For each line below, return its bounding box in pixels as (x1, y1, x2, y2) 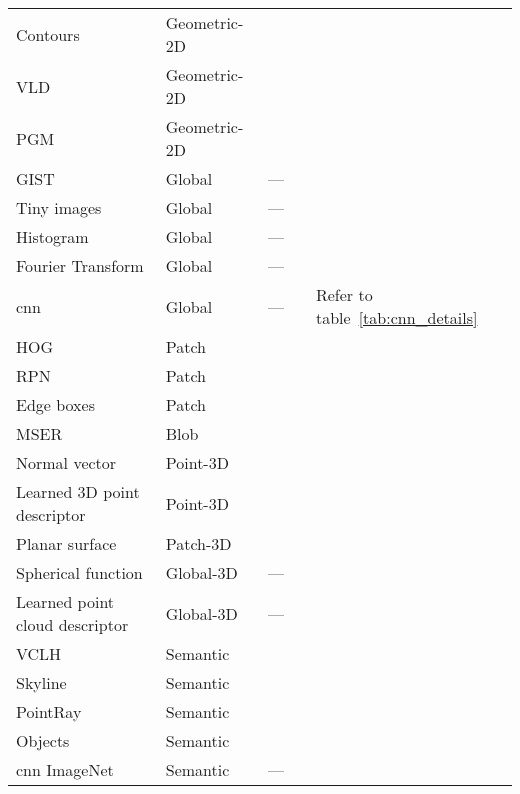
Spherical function (16, 561, 143, 584)
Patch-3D (165, 532, 232, 555)
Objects (16, 729, 70, 752)
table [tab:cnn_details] (315, 306, 478, 329)
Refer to (315, 283, 373, 306)
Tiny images (16, 196, 102, 219)
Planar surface (16, 532, 117, 555)
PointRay (16, 700, 82, 723)
